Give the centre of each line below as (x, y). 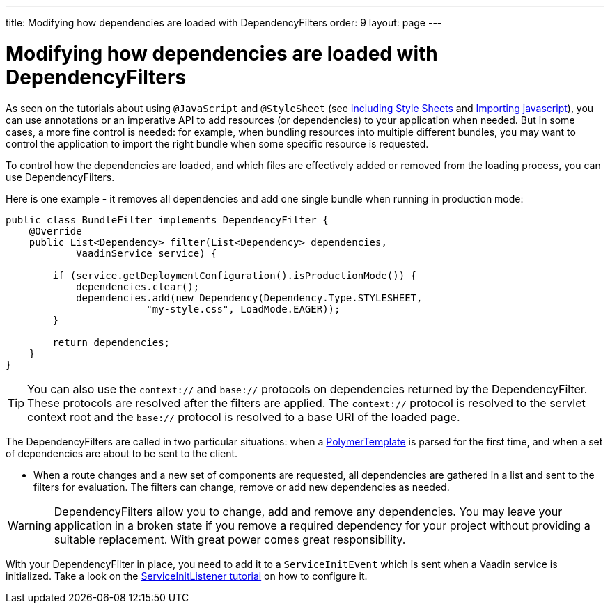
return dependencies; (111, 342)
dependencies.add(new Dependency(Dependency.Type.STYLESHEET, (249, 298)
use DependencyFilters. (60, 177)
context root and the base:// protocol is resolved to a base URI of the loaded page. (244, 417)
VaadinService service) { (147, 253)
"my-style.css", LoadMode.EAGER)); (243, 309)
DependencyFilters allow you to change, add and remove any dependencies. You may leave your (308, 511)
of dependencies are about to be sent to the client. (122, 453)
